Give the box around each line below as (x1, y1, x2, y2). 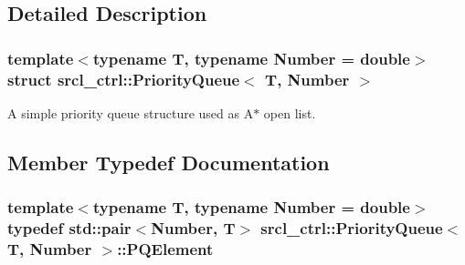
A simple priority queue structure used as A (7, 103, 254, 122)
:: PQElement (117, 238, 214, 260)
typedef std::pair (7, 217, 132, 240)
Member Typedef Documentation (7, 148, 330, 176)
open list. (263, 103, 316, 122)
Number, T (151, 217, 236, 240)
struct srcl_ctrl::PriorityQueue (7, 67, 240, 90)
